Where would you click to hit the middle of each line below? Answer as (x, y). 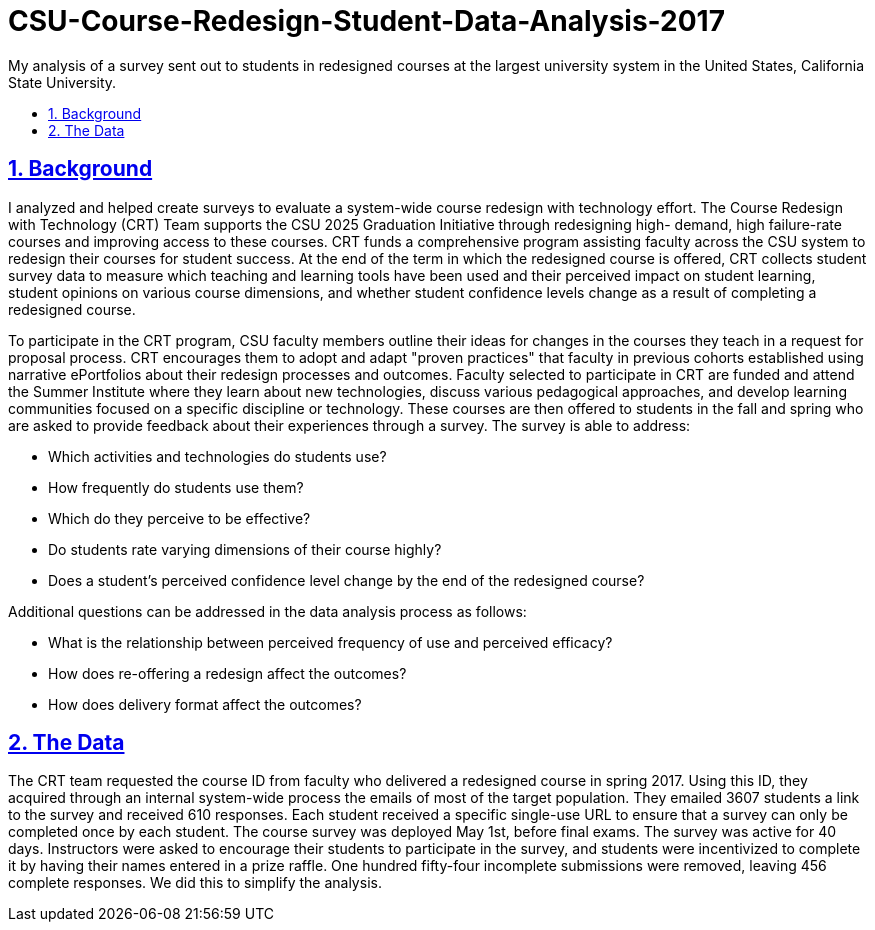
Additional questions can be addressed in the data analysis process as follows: (267, 611)
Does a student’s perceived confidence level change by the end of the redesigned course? (346, 580)
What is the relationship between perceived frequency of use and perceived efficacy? (330, 642)
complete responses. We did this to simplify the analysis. (195, 883)
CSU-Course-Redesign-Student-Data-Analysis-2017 (366, 21)
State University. (62, 82)
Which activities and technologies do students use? (217, 456)
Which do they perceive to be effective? (179, 518)
